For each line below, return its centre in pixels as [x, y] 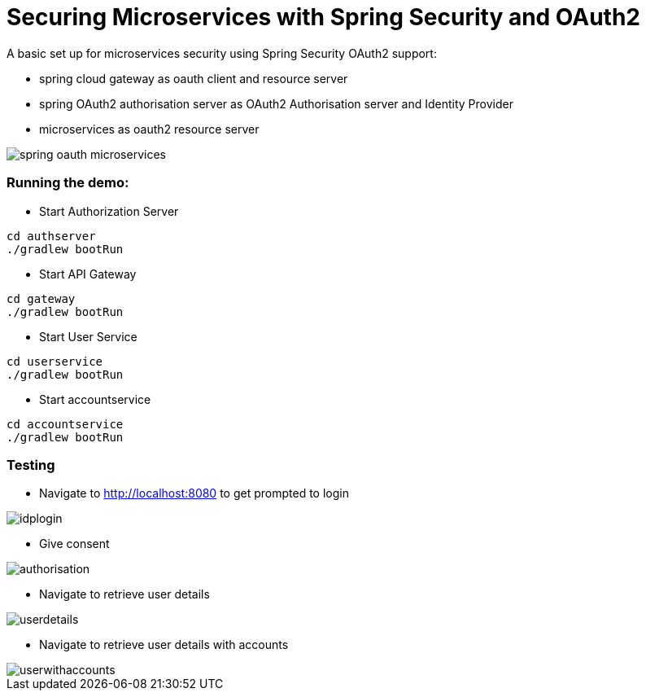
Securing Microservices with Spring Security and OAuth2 [323, 17]
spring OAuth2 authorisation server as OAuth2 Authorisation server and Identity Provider [276, 103]
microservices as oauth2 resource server [149, 129]
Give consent [74, 544]
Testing [31, 465]
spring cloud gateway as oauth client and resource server [194, 78]
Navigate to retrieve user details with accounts [164, 645]
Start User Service [88, 336]
